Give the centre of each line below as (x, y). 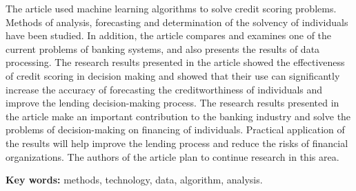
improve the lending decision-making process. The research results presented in (172, 103)
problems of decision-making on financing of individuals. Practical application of (175, 130)
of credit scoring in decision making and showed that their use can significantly (173, 75)
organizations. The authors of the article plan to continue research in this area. (172, 156)
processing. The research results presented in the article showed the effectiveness (175, 62)
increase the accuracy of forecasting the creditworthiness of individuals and (164, 89)
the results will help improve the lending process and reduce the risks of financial (177, 143)
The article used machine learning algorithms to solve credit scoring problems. (171, 8)
